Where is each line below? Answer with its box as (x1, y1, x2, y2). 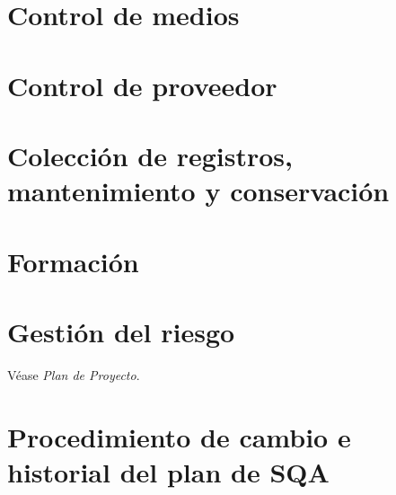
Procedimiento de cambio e (7, 418, 351, 455)
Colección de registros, (7, 137, 293, 173)
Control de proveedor (7, 66, 277, 103)
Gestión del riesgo (7, 313, 235, 349)
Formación (7, 243, 139, 279)
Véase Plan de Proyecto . (7, 365, 140, 384)
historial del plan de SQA (7, 453, 330, 490)
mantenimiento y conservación (7, 172, 390, 209)
